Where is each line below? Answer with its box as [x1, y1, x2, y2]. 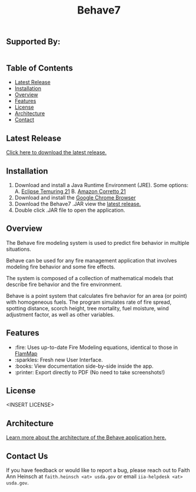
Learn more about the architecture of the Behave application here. [6, 434, 167, 441]
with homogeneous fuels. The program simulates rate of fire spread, [6, 298, 172, 305]
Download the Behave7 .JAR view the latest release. [14, 201, 141, 208]
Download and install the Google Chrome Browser [14, 194, 137, 201]
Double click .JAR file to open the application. [14, 207, 125, 214]
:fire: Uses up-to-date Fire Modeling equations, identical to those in [14, 344, 178, 351]
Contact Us [6, 451, 48, 461]
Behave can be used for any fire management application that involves [6, 257, 177, 264]
